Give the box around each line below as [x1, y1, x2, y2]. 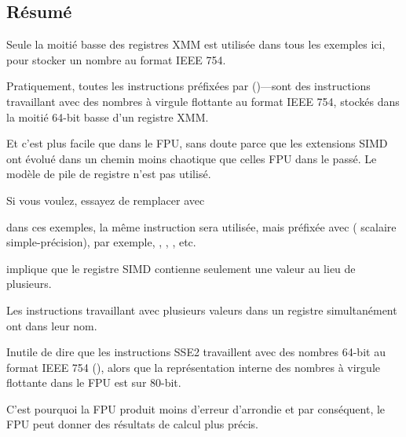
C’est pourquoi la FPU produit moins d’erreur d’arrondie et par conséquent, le [6, 400, 386, 417]
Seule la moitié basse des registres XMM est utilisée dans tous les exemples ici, [6, 36, 386, 53]
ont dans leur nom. [6, 317, 97, 333]
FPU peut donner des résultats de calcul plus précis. [6, 416, 258, 432]
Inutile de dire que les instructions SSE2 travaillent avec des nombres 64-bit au [6, 344, 386, 360]
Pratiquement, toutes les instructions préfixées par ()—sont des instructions [6, 78, 371, 94]
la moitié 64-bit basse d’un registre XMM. [6, 108, 209, 125]
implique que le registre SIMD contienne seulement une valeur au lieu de [6, 260, 356, 276]
